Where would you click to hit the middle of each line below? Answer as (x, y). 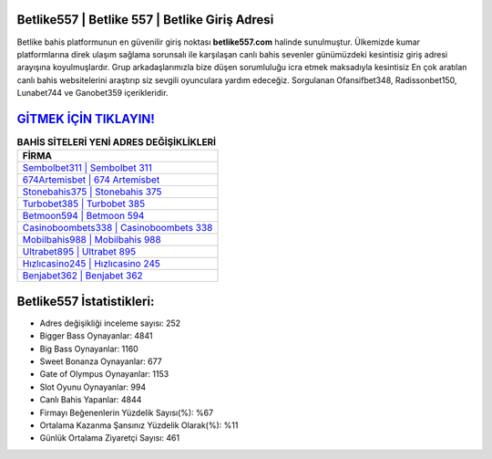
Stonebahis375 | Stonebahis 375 (92, 192)
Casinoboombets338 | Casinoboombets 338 (118, 228)
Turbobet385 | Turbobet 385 (84, 203)
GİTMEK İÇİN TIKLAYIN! (86, 119)
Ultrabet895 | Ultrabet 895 (79, 252)
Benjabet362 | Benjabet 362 (82, 276)
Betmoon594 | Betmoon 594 (83, 216)
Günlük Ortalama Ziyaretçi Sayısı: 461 (110, 438)
